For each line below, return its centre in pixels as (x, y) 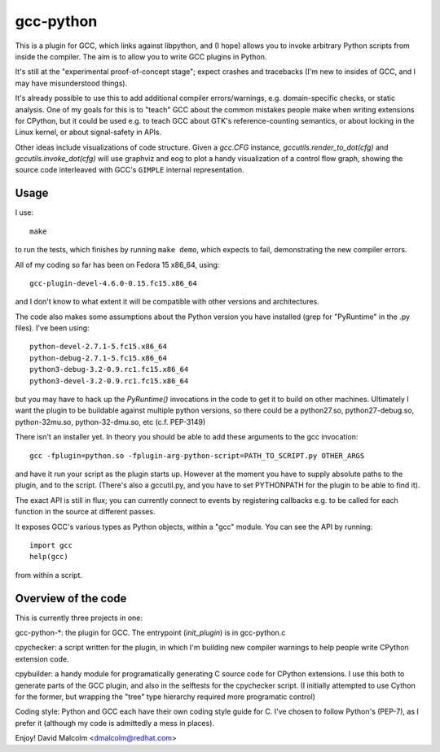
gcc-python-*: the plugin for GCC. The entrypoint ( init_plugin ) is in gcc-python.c (150, 633)
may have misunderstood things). (71, 83)
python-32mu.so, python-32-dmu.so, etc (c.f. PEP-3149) (110, 422)
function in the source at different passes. (85, 512)
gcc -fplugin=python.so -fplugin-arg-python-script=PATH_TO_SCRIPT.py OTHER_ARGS (197, 455)
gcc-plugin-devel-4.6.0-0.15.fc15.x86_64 (113, 283)
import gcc (51, 545)
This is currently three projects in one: (79, 618)
